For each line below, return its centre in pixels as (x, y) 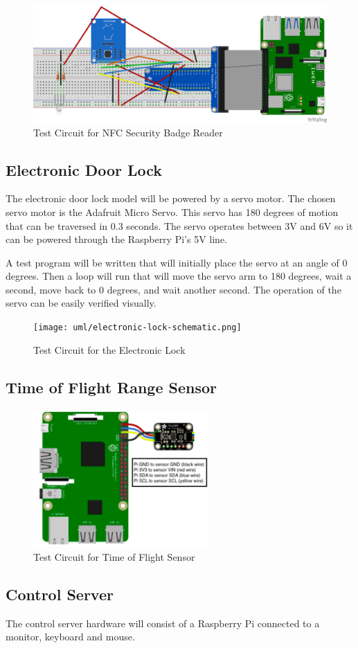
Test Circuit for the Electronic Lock (109, 349)
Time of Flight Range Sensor (111, 387)
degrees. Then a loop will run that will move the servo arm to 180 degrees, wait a (179, 276)
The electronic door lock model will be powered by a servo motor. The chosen (171, 198)
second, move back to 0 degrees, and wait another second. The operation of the (173, 289)
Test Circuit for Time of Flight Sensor (114, 556)
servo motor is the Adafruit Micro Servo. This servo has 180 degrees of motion (172, 211)
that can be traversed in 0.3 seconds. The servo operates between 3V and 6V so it (179, 225)
